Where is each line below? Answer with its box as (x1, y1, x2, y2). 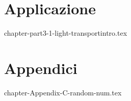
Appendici (4, 57, 77, 78)
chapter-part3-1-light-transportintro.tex (4, 28, 127, 38)
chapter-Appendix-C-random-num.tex (4, 87, 122, 97)
